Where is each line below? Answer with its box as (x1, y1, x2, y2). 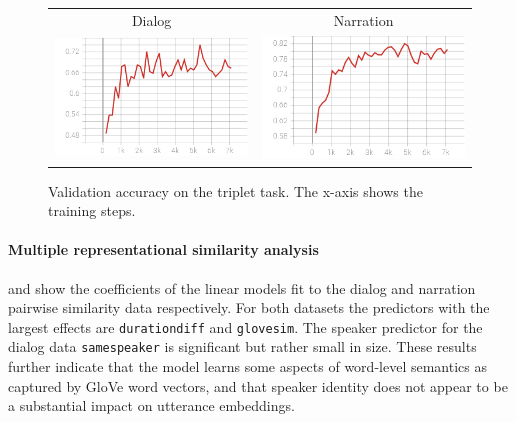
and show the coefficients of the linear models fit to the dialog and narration (8, 277, 476, 298)
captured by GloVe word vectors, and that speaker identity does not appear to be (8, 375, 508, 396)
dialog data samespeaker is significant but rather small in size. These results (8, 336, 477, 357)
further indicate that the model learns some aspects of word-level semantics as (8, 356, 487, 377)
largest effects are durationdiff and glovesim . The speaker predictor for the (8, 316, 483, 337)
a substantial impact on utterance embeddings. (8, 395, 295, 416)
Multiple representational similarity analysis (8, 239, 319, 260)
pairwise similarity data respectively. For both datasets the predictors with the (8, 297, 490, 318)
